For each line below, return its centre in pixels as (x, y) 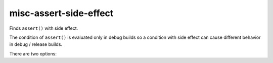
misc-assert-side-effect (61, 13)
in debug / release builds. (36, 44)
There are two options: (33, 53)
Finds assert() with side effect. (44, 28)
